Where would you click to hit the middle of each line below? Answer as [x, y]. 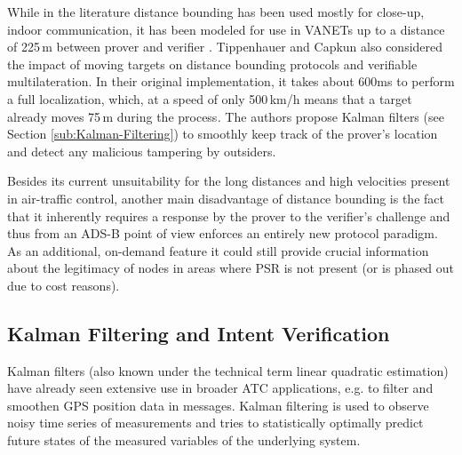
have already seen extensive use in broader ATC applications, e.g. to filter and [220, 388]
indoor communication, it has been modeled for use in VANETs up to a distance [226, 29]
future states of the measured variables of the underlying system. [184, 440]
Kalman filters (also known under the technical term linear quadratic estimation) [228, 370]
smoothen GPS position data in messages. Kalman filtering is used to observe [218, 405]
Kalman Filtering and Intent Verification [199, 333]
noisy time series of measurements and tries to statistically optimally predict [215, 423]
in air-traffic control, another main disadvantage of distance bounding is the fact [226, 198]
